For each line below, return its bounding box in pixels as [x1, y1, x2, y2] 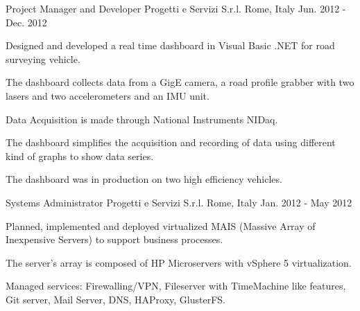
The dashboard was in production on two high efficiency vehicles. [6, 172, 282, 186]
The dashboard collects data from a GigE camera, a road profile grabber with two [6, 75, 354, 89]
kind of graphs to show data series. [6, 148, 154, 163]
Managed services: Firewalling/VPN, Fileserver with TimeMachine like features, [6, 278, 346, 293]
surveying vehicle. [6, 51, 80, 66]
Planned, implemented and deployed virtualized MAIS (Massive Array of [6, 218, 316, 233]
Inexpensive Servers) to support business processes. [6, 232, 223, 247]
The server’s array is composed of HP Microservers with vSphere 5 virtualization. [6, 255, 352, 269]
